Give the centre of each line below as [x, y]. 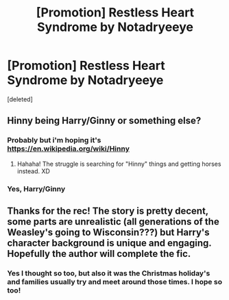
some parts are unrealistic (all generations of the [113, 222]
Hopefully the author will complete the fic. [99, 254]
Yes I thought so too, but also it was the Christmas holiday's [109, 273]
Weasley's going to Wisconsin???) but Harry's [109, 232]
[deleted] [20, 99]
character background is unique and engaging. [109, 243]
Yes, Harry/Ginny [36, 188]
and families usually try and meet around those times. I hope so [115, 282]
